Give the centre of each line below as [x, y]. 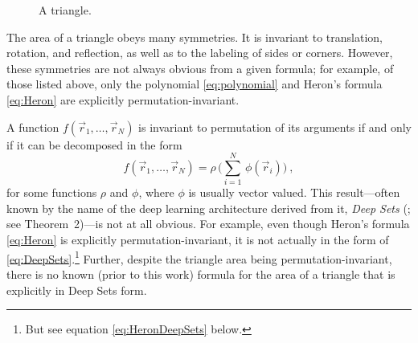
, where [156, 192]
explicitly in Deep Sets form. [77, 290]
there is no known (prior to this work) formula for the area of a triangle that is [201, 274]
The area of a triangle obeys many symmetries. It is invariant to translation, [195, 37]
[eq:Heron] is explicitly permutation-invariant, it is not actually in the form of [198, 240]
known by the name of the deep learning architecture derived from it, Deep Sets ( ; [209, 208]
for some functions [52, 192]
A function [33, 127]
